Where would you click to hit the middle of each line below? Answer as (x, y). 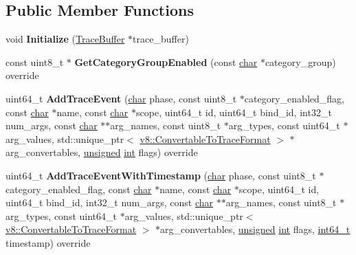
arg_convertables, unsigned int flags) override (102, 152)
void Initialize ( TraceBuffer (65, 39)
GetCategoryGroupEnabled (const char (166, 62)
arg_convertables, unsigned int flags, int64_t (255, 229)
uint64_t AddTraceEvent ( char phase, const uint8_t (121, 98)
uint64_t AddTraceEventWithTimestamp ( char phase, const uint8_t (161, 175)
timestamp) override (48, 242)
